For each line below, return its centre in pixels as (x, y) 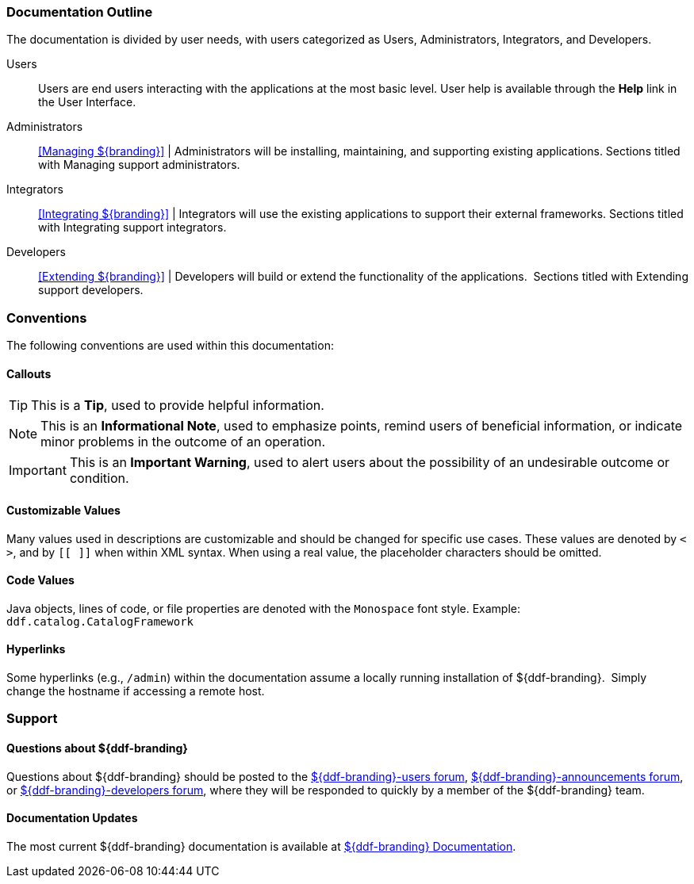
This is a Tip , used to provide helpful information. (178, 406)
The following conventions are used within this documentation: (170, 346)
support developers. (91, 290)
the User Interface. (87, 102)
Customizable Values (63, 510)
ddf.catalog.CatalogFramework (100, 621)
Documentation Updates (72, 818)
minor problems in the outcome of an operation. (183, 442)
